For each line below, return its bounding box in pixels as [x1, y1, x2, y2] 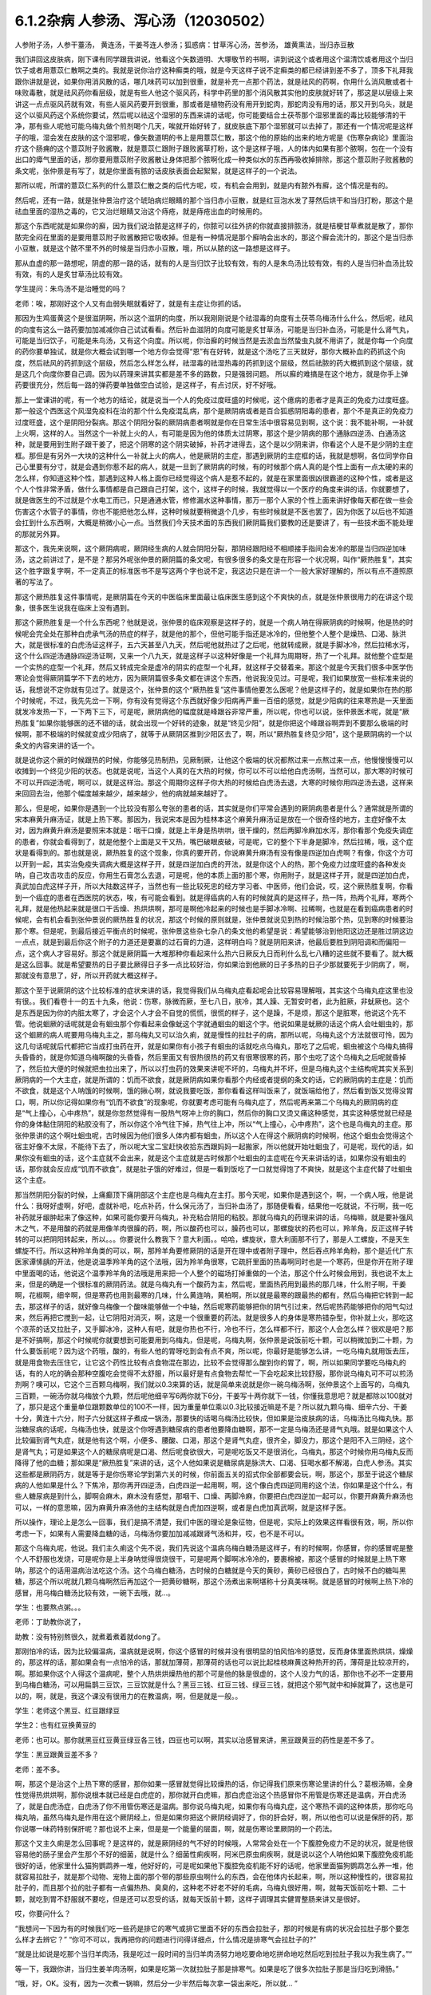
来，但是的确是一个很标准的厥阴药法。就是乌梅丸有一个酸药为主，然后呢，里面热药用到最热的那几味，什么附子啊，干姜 [14, 1279, 406, 1289]
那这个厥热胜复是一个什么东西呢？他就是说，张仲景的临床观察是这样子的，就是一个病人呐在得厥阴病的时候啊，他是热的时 [14, 618, 413, 627]
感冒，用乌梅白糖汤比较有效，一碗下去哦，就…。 [14, 1588, 176, 1598]
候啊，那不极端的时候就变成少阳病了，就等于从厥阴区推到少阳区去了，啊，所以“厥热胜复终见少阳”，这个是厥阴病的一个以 [14, 729, 413, 739]
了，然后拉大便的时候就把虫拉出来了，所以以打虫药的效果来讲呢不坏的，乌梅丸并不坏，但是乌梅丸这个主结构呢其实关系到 [14, 1064, 413, 1073]
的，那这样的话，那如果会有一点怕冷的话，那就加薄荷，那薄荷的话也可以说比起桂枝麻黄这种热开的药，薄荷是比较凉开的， [14, 1657, 413, 1667]
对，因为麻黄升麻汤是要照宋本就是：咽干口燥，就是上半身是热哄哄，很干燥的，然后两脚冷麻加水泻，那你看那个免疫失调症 [14, 826, 413, 836]
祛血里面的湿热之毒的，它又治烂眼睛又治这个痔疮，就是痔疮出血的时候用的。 [14, 207, 267, 216]
